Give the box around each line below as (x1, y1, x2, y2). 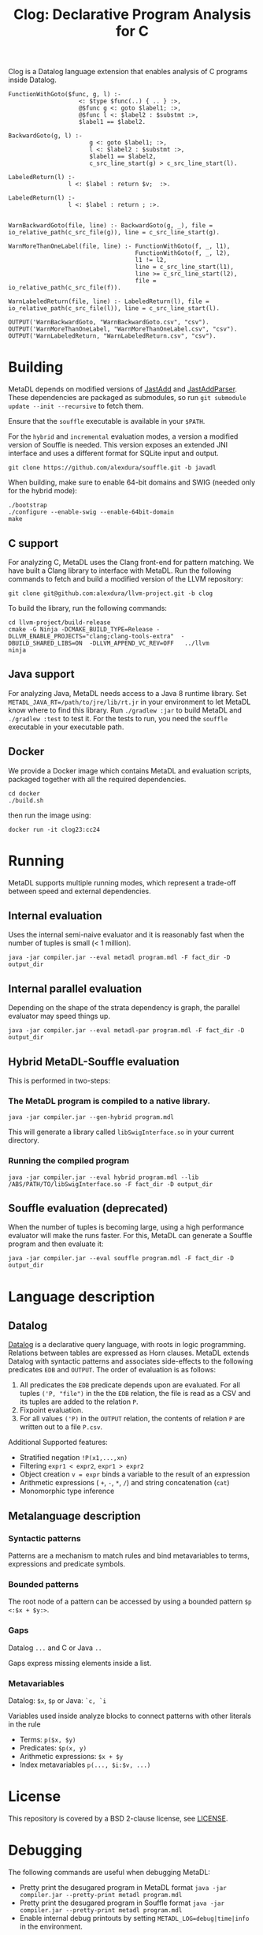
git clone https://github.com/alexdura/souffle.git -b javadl (8, 464, 217, 472)
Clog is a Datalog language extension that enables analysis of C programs (8, 67, 248, 77)
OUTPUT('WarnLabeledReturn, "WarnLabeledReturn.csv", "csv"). (8, 332, 217, 340)
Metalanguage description (8, 1509, 142, 1522)
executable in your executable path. (8, 722, 124, 732)
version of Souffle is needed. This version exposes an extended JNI (8, 440, 228, 450)
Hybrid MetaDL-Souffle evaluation (8, 1055, 180, 1069)
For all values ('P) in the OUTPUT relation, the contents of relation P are (19, 1414, 246, 1424)
